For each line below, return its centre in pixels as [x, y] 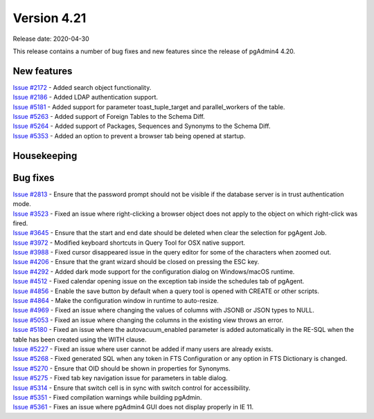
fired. [20, 223]
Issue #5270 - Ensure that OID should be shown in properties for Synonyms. [122, 368]
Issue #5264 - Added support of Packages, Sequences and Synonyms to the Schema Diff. [142, 126]
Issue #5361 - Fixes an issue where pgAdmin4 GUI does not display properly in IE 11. [133, 407]
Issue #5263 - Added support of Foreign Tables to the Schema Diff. [109, 117]
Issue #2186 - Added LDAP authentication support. [86, 97]
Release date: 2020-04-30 [51, 39]
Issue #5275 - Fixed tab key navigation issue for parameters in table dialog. [120, 378]
